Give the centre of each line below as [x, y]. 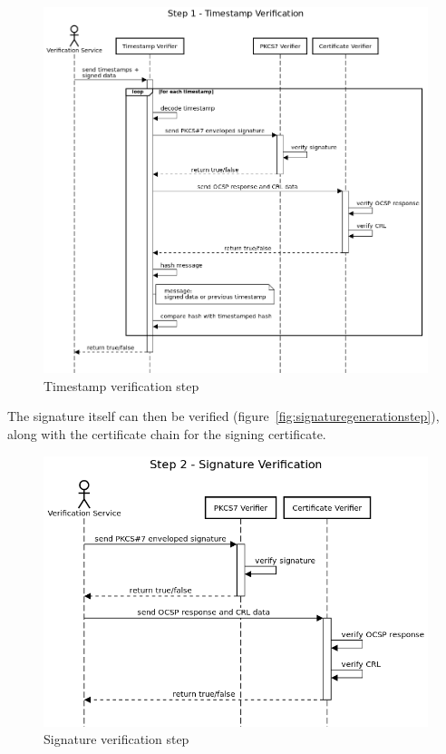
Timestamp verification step [121, 385]
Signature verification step [116, 739]
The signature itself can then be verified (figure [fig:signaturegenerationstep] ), [223, 416]
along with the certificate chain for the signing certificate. [167, 433]
